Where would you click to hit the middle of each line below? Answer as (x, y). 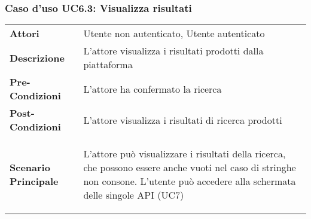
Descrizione (37, 57)
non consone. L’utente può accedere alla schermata (190, 181)
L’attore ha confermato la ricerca (153, 89)
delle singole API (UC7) (134, 195)
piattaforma (108, 65)
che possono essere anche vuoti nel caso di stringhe (190, 168)
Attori (25, 34)
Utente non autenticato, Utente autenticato (174, 34)
